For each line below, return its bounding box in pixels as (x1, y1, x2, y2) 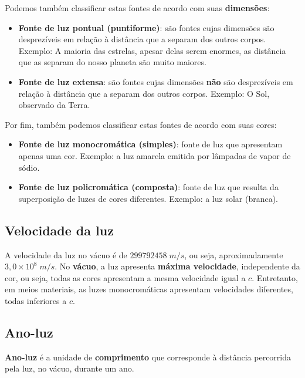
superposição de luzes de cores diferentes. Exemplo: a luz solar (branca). (18, 192, 279, 204)
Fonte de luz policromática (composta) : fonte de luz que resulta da (18, 181, 279, 193)
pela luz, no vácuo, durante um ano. (5, 362, 134, 374)
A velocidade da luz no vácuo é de (5, 248, 127, 261)
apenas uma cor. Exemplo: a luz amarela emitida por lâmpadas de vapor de (18, 149, 291, 161)
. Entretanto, (252, 271, 298, 283)
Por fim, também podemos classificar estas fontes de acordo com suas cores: (5, 118, 277, 130)
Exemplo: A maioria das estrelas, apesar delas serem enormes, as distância (18, 44, 286, 56)
